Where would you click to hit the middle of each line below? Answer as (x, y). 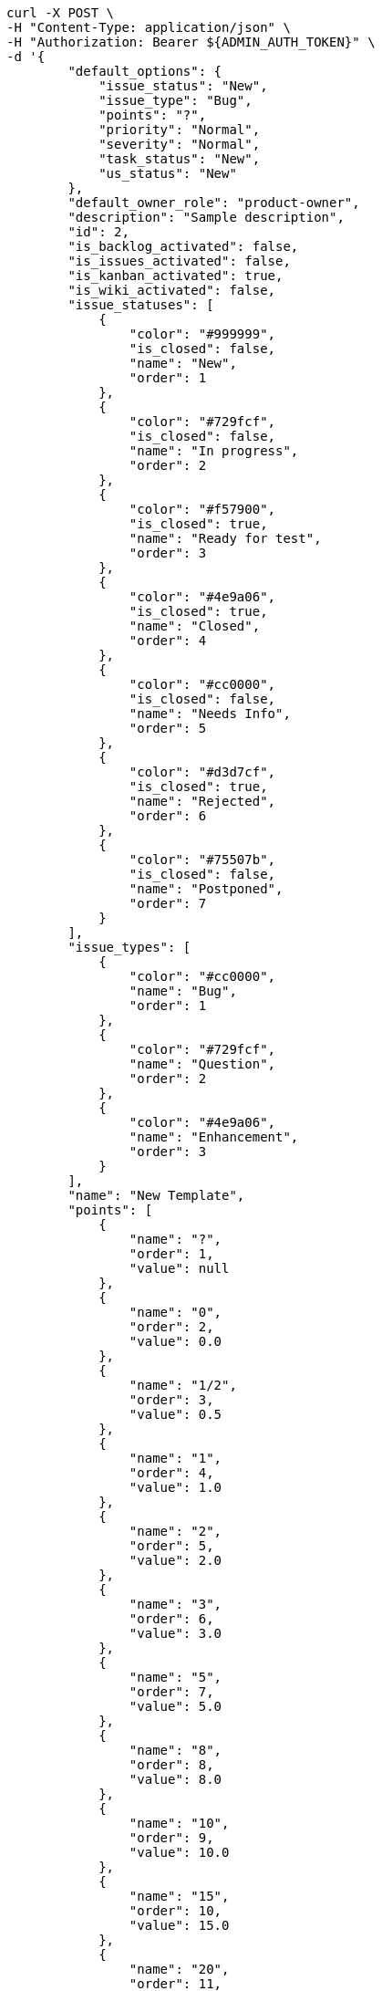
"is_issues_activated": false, (179, 261)
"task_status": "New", (180, 159)
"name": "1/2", (183, 1385)
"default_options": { (145, 71)
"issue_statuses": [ (141, 305)
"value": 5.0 (176, 1706)
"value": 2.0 (176, 1560)
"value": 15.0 (179, 1925)
